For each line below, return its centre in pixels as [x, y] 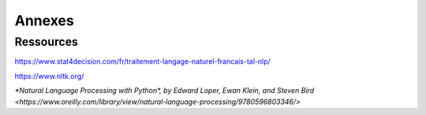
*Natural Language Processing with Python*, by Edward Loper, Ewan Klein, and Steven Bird [164, 91]
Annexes [44, 20]
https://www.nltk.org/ [49, 76]
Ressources [47, 42]
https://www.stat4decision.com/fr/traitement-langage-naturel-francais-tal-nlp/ [143, 61]
